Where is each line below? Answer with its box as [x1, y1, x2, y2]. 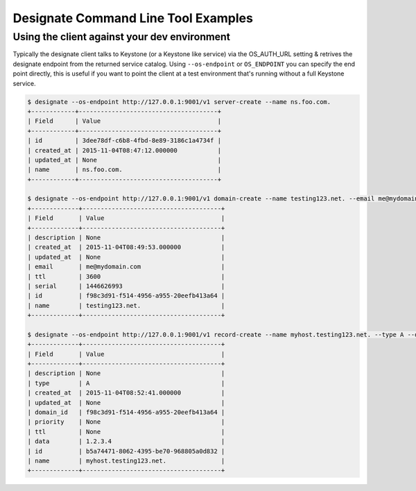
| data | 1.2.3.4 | [27, 438, 225, 445]
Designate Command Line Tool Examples [12, 10, 253, 26]
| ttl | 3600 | [27, 273, 225, 280]
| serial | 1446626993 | [27, 282, 225, 290]
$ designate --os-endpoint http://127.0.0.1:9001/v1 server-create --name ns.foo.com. [27, 98, 331, 105]
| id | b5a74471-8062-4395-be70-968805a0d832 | [27, 447, 225, 455]
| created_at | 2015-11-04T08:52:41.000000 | [27, 389, 225, 397]
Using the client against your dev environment [12, 31, 230, 43]
